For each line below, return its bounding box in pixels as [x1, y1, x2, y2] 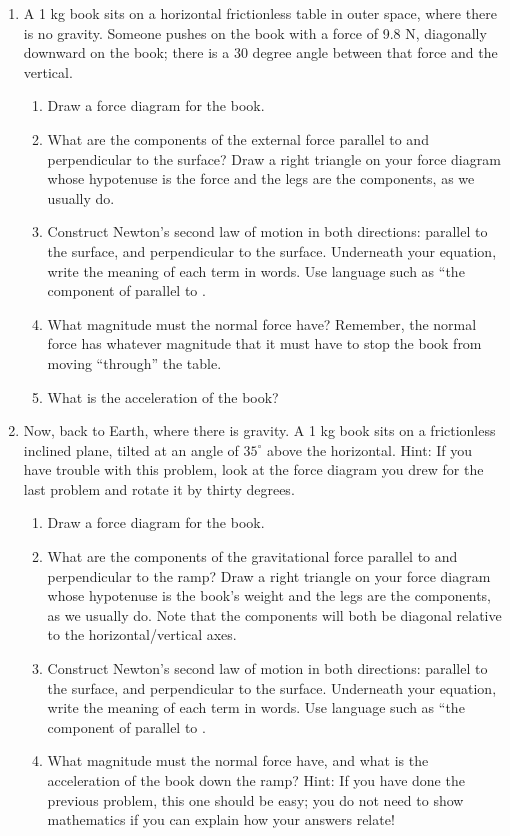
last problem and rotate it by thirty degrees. [23, 478, 295, 499]
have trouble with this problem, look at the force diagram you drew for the [23, 459, 484, 480]
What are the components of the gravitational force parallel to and [47, 546, 458, 567]
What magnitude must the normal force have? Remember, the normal [47, 313, 477, 334]
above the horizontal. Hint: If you [267, 439, 473, 460]
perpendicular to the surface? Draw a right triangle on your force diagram [47, 148, 501, 169]
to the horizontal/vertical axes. [47, 624, 237, 645]
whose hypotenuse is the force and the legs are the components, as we [47, 168, 475, 189]
